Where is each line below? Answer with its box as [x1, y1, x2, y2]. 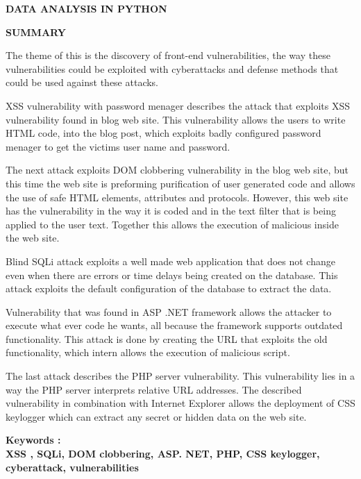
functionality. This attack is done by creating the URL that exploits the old [6, 331, 328, 346]
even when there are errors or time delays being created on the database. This [6, 267, 338, 282]
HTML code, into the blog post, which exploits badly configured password [6, 126, 321, 140]
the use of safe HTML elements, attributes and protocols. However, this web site [6, 190, 349, 204]
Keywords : [6, 432, 61, 447]
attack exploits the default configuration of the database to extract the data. [6, 281, 332, 296]
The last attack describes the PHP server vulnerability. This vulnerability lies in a [6, 369, 355, 383]
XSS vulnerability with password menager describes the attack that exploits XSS [6, 98, 351, 112]
